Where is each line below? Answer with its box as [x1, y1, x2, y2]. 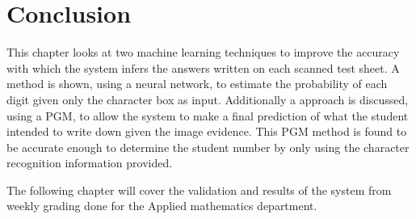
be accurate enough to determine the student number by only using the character [6, 138, 410, 155]
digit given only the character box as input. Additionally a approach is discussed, [6, 91, 409, 107]
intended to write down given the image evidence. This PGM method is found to [6, 123, 407, 140]
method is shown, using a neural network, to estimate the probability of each [6, 75, 388, 92]
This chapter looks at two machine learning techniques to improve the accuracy [6, 44, 400, 61]
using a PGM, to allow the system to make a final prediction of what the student [6, 107, 409, 124]
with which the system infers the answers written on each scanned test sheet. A [6, 59, 400, 76]
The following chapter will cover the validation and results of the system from [6, 181, 392, 198]
